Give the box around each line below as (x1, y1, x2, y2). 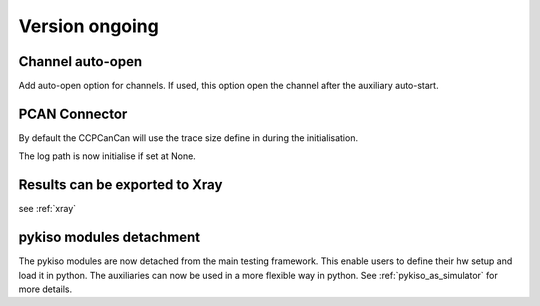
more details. (18, 283, 73, 295)
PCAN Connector (18, 105, 128, 122)
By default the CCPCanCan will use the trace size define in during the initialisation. (18, 131, 359, 144)
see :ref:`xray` (18, 203, 77, 215)
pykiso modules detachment (18, 229, 200, 246)
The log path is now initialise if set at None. (18, 150, 197, 162)
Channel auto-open (18, 53, 143, 70)
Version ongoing (18, 15, 159, 37)
